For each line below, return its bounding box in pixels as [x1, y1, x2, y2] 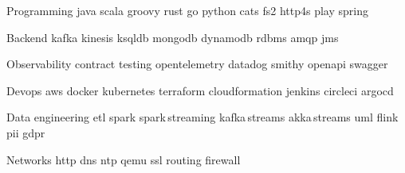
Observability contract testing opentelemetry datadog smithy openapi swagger [6, 56, 388, 72]
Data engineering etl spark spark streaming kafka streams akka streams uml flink [6, 109, 399, 125]
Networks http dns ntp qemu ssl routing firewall [6, 151, 241, 167]
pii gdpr [6, 124, 45, 140]
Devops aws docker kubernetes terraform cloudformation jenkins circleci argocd [6, 82, 394, 98]
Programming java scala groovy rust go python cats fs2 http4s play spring [6, 2, 368, 18]
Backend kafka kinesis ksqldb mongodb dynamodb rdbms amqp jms [6, 29, 339, 45]
